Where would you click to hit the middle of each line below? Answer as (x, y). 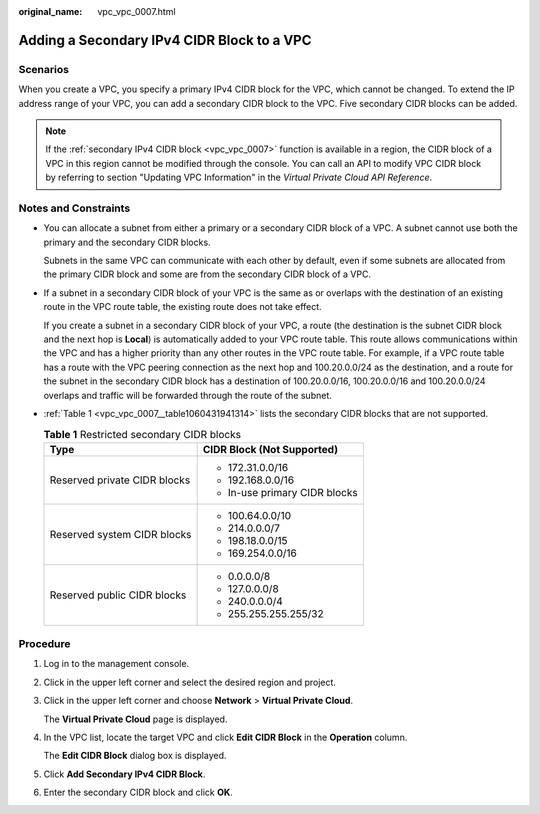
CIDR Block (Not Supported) (270, 449)
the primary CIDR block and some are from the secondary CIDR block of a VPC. (207, 274)
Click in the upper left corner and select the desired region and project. (190, 682)
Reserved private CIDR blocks (120, 480)
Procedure (44, 644)
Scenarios (44, 69)
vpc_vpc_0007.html (136, 11)
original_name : (50, 11)
